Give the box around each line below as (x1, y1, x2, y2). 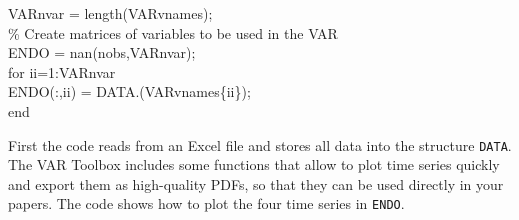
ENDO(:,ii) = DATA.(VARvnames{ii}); (8, 81, 251, 102)
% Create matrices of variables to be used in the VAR (8, 22, 338, 43)
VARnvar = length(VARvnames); (8, 3, 213, 23)
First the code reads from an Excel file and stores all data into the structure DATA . (8, 134, 512, 155)
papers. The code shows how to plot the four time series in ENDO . (8, 193, 405, 214)
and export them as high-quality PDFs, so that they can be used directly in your (8, 173, 504, 194)
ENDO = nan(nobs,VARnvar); (8, 42, 196, 63)
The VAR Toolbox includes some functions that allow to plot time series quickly (8, 154, 500, 175)
